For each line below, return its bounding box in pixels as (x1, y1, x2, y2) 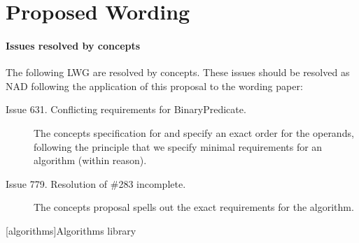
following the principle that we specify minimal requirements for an (34, 139, 323, 154)
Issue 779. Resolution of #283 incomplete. (6, 176, 186, 191)
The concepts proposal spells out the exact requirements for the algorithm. (34, 200, 354, 214)
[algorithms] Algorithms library (6, 223, 136, 237)
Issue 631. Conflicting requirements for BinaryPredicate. (6, 102, 246, 117)
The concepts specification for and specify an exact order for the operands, (34, 125, 354, 140)
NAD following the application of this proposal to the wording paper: (6, 78, 303, 93)
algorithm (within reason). (34, 153, 147, 168)
